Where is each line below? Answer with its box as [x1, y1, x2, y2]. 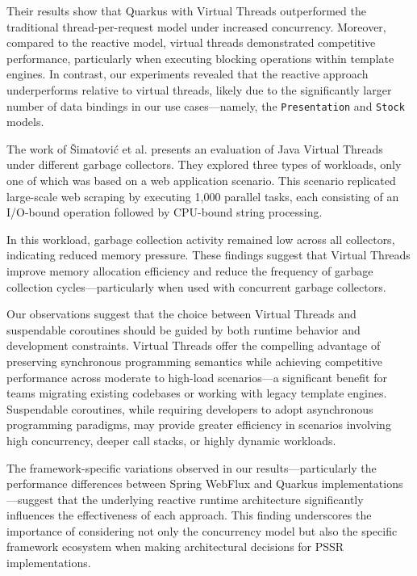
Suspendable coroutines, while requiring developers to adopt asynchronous [6, 400, 373, 417]
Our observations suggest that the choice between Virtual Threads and [6, 305, 357, 322]
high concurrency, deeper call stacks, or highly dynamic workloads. [6, 431, 336, 448]
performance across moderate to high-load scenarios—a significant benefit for [6, 368, 387, 385]
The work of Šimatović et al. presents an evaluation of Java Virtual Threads [6, 140, 383, 157]
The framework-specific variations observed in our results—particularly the [6, 459, 377, 476]
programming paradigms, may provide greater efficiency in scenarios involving [6, 416, 391, 433]
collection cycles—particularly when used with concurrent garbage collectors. [6, 278, 386, 295]
